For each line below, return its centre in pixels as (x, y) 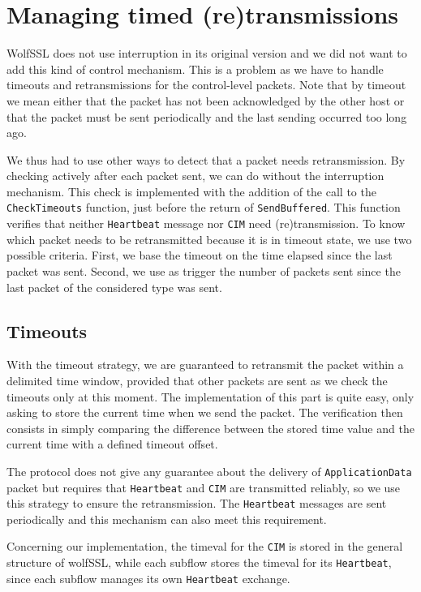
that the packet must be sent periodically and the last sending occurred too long (207, 116)
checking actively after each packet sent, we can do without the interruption (195, 176)
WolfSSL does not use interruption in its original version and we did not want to (207, 53)
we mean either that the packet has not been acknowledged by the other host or (206, 100)
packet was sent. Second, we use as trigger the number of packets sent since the (204, 270)
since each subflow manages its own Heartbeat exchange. (148, 578)
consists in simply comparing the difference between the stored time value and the (210, 428)
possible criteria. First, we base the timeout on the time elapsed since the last (200, 255)
